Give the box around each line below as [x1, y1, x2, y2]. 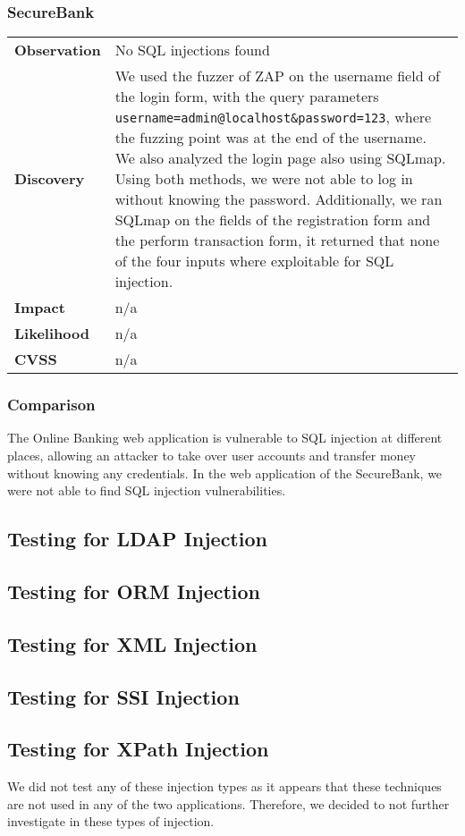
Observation [14, 39, 101, 61]
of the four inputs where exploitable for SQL [114, 250, 394, 272]
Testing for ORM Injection [7, 577, 261, 604]
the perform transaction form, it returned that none [114, 230, 440, 251]
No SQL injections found [114, 39, 270, 61]
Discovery [14, 168, 85, 190]
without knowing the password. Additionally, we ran [114, 189, 443, 210]
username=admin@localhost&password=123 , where [114, 106, 432, 128]
